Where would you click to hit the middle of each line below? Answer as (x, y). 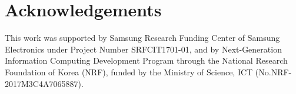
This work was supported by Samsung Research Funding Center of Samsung (142, 38)
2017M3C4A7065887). (44, 83)
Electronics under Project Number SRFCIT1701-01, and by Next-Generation (143, 49)
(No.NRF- (273, 72)
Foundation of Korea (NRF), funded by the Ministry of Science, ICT (129, 72)
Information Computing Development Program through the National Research (146, 60)
